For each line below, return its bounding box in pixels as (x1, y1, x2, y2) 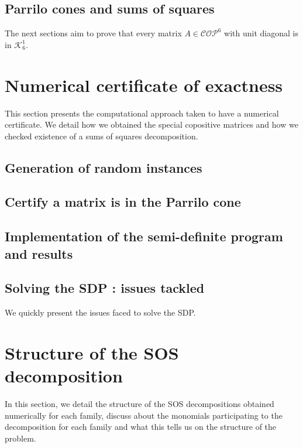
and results (5, 244, 73, 262)
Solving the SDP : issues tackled (5, 279, 205, 297)
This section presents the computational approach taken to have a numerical (5, 107, 279, 119)
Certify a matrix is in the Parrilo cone (5, 193, 241, 211)
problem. (5, 432, 36, 444)
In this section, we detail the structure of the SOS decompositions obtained (5, 398, 274, 410)
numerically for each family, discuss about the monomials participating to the (5, 409, 283, 421)
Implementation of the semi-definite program (5, 227, 283, 245)
